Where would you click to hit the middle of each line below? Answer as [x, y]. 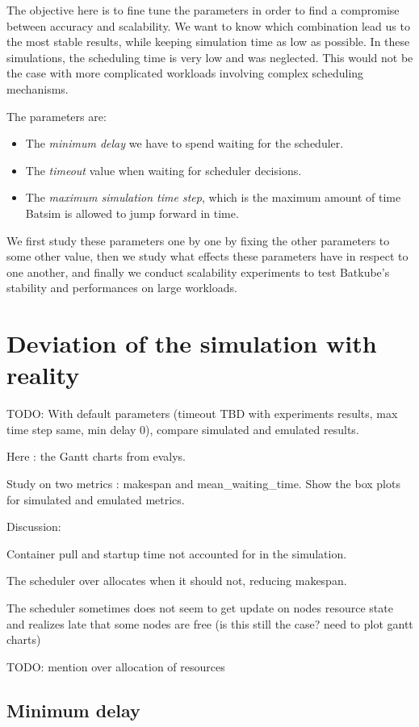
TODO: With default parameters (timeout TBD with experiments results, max [202, 414]
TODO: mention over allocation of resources [116, 666]
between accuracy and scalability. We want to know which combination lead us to [208, 25]
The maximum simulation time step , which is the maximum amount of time [213, 197]
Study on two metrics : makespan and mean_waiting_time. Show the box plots [203, 483]
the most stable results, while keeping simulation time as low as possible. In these [208, 42]
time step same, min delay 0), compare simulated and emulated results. [183, 429]
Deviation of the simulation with [192, 343]
